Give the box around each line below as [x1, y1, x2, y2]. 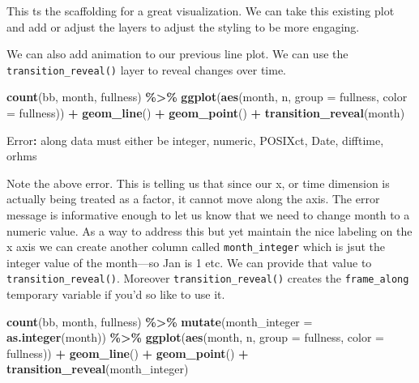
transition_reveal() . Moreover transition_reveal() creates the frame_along [6, 270, 409, 287]
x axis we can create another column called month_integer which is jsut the [6, 238, 386, 255]
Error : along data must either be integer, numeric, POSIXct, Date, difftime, [6, 131, 384, 148]
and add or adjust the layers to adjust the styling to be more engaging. [6, 18, 360, 35]
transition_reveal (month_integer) [6, 360, 189, 377]
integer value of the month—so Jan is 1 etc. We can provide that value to [6, 253, 372, 270]
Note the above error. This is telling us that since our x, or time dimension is [6, 174, 390, 191]
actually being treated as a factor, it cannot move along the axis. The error [6, 190, 380, 207]
